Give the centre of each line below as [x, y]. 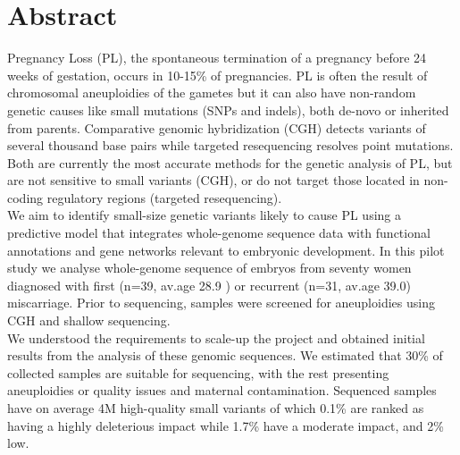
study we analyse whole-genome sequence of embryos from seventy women [209, 268]
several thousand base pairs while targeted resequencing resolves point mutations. [230, 145]
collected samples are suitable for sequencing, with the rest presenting [198, 372]
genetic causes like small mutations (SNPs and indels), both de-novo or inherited [228, 110]
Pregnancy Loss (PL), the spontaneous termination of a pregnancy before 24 [217, 58]
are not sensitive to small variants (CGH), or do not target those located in [213, 180]
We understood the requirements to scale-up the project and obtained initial [216, 337]
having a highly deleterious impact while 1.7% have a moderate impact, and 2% [226, 425]
